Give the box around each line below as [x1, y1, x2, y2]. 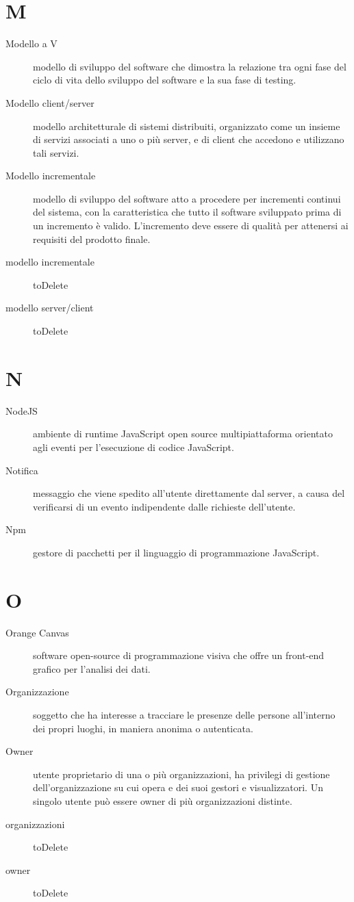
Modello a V [5, 36, 58, 51]
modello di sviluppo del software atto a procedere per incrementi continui [33, 191, 341, 205]
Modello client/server [5, 95, 94, 109]
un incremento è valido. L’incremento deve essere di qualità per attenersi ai [33, 218, 349, 233]
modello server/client [5, 300, 94, 315]
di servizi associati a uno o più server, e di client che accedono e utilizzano [33, 132, 344, 146]
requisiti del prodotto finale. [33, 231, 151, 246]
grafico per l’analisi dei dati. [33, 661, 151, 675]
